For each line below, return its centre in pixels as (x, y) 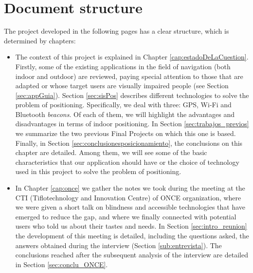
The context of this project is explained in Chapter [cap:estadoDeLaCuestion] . (132, 57)
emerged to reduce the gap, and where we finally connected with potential (126, 216)
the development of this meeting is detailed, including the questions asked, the (132, 235)
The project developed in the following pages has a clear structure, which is (117, 31)
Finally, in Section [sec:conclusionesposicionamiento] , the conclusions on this (129, 143)
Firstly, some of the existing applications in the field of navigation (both (123, 66)
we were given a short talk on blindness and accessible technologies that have (130, 207)
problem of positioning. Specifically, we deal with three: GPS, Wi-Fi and (123, 105)
